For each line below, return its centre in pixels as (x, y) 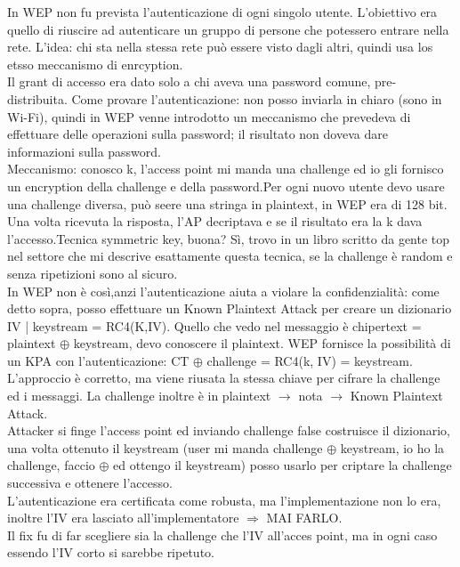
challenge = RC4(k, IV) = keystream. (310, 360)
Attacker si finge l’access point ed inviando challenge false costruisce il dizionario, (229, 430)
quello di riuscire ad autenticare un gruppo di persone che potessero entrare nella (228, 29)
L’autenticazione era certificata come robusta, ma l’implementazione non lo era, (224, 500)
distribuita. (37, 98)
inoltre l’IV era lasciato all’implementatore (123, 518)
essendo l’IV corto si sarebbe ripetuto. (111, 552)
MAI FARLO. (304, 518)
